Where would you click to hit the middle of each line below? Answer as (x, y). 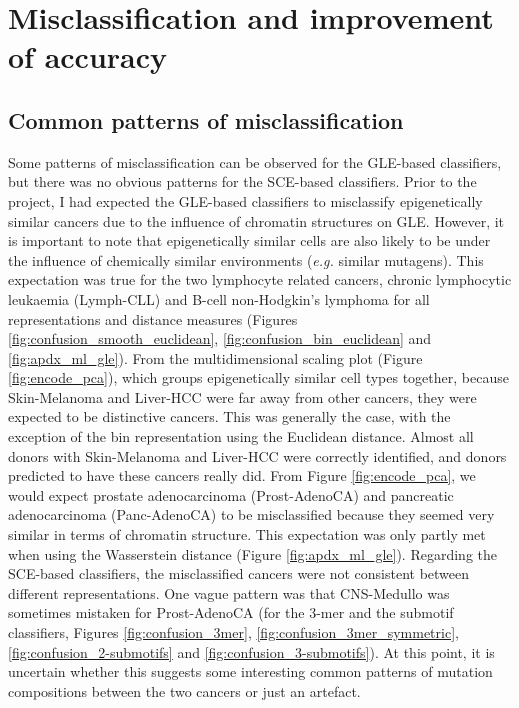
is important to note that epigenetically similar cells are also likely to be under (249, 240)
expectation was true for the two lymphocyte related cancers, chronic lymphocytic (260, 279)
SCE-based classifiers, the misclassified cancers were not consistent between (239, 573)
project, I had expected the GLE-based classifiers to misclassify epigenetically (245, 200)
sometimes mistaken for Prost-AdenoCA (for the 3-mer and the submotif (231, 612)
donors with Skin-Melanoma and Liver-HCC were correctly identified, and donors (257, 455)
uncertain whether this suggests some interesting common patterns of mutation (250, 671)
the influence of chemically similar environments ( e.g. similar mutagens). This (246, 259)
